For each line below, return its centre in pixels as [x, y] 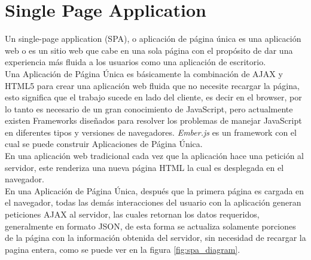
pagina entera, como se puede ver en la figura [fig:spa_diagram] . [123, 249]
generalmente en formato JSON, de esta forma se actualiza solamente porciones [150, 226]
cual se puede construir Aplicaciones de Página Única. [104, 144]
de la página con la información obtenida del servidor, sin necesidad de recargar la [155, 238]
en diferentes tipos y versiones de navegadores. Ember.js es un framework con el [151, 132]
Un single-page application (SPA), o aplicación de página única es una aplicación [153, 39]
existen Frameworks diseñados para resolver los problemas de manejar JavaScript [153, 120]
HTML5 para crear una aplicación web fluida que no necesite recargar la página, [152, 85]
